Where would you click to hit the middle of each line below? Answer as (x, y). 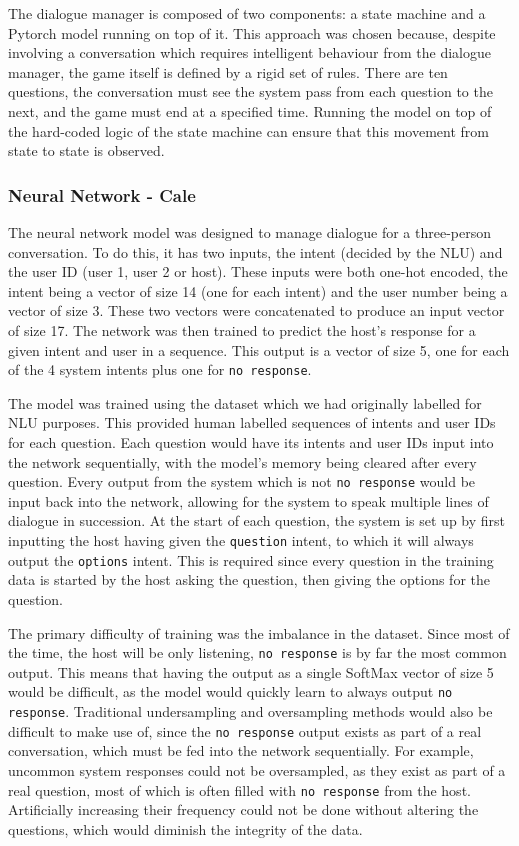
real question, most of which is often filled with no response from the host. (239, 789)
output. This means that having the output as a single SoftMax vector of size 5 (251, 671)
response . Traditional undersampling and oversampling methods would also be (250, 711)
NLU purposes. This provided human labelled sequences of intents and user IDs (252, 422)
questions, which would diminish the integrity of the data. (185, 828)
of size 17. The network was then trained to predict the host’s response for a (242, 329)
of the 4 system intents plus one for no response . (160, 369)
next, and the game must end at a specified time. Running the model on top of (250, 110)
